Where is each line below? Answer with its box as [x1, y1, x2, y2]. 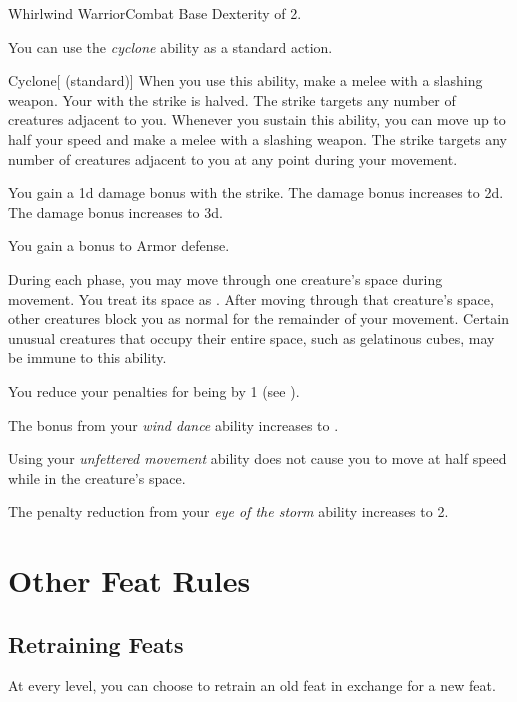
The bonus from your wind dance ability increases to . [8, 414, 339, 435]
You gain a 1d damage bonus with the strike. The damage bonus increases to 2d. [8, 182, 504, 203]
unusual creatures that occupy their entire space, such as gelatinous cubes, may [8, 327, 495, 348]
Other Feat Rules [8, 560, 251, 601]
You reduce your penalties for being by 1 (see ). [8, 380, 300, 401]
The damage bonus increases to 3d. [8, 201, 223, 222]
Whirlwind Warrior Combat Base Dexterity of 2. [8, 3, 302, 23]
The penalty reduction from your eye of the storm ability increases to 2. [8, 501, 449, 522]
